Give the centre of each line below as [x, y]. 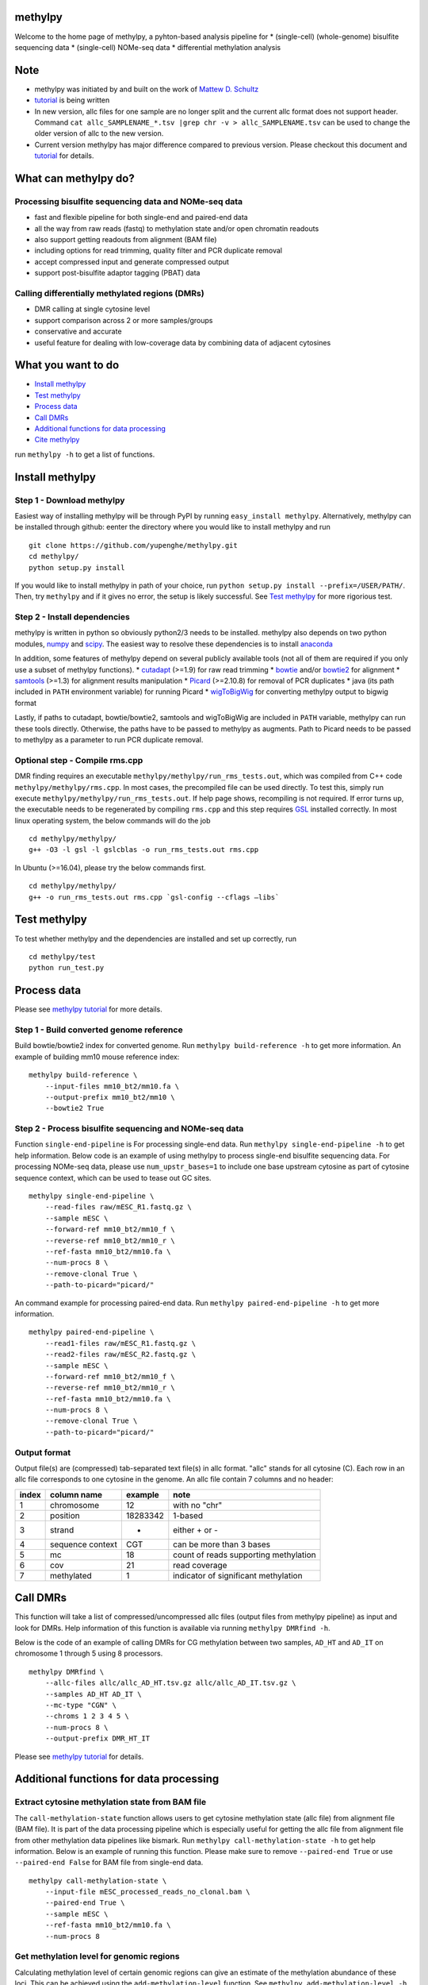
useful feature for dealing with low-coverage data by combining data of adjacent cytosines [183, 342]
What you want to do [67, 365]
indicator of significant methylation [238, 1575]
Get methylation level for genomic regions [97, 1956]
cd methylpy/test [62, 956]
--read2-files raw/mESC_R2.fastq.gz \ [120, 1355]
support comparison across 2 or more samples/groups [124, 320]
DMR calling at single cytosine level [92, 309]
